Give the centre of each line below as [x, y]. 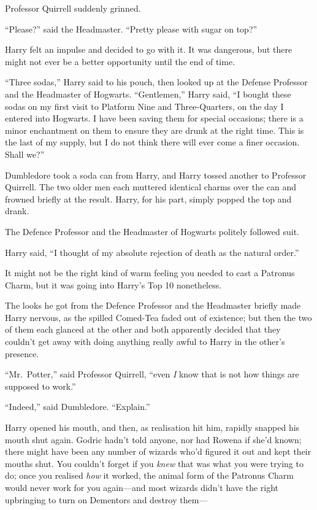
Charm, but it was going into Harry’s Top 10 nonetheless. [113, 284]
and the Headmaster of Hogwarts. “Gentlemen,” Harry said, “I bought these [148, 94]
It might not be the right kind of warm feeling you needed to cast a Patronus [150, 273]
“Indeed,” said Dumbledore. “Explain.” [78, 407]
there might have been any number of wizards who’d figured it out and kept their [158, 451]
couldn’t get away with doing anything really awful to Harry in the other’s [145, 342]
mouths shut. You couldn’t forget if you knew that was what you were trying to [154, 463]
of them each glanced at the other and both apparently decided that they [143, 329]
